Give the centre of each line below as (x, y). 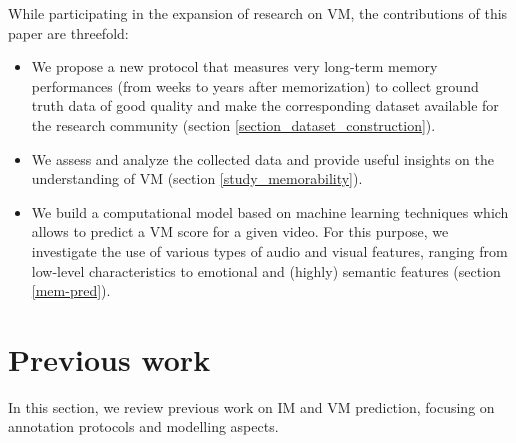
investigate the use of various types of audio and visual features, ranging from (269, 250)
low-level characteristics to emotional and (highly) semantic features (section (266, 270)
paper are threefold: (68, 32)
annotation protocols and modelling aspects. (143, 426)
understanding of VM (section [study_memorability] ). (197, 178)
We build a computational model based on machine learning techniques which (270, 211)
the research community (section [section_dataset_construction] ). (233, 124)
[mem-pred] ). (71, 290)
